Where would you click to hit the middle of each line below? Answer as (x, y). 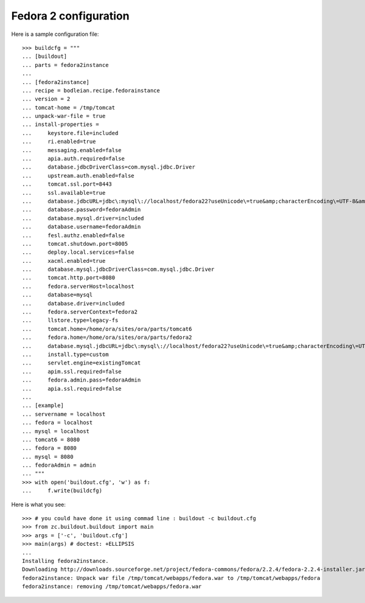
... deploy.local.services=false (78, 252)
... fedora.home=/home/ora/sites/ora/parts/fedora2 (107, 337)
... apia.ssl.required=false (72, 389)
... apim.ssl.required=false (72, 371)
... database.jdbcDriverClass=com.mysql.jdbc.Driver (109, 167)
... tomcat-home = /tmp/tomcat (69, 107)
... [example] (43, 406)
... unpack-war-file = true (64, 116)
